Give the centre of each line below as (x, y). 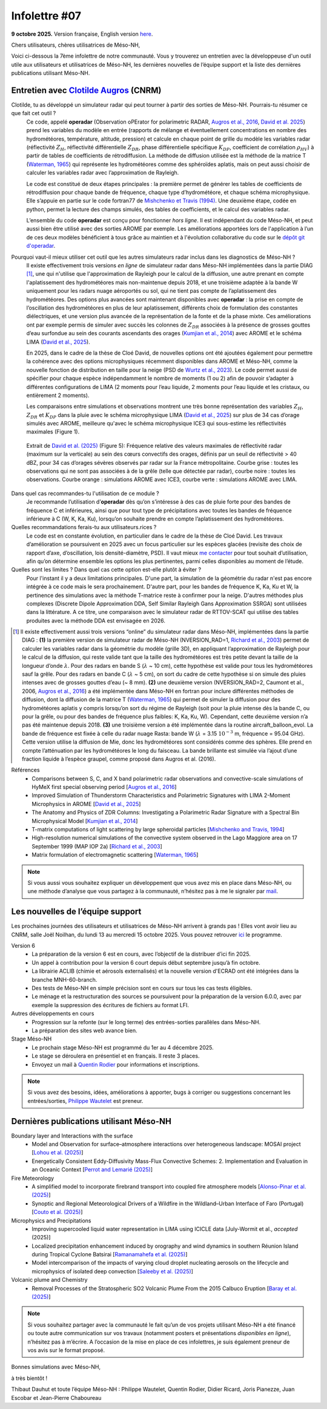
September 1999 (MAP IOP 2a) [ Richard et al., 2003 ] (97, 846)
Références (25, 770)
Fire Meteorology (33, 1178)
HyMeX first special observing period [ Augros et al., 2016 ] (104, 787)
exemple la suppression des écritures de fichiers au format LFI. (111, 1005)
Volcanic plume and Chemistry (49, 1280)
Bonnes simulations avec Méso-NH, (56, 1367)
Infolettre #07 (46, 16)
